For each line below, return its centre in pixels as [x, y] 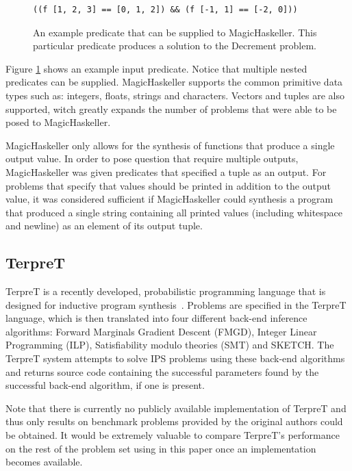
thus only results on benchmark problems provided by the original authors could [174, 421]
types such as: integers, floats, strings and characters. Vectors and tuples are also [175, 95]
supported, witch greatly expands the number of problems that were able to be [171, 109]
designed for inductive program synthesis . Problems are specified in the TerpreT [176, 304]
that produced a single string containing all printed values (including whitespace [174, 212]
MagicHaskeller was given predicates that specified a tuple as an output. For [166, 171]
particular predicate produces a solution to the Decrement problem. [175, 46]
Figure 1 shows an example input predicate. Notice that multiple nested [156, 68]
